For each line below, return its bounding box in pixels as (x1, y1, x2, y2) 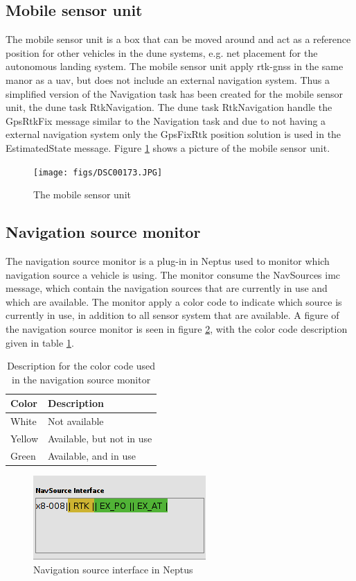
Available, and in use (48, 448, 136, 462)
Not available (48, 414, 104, 428)
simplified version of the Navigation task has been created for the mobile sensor (6, 86, 344, 101)
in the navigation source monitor (12, 372, 151, 386)
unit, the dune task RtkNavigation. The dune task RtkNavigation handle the (6, 100, 332, 114)
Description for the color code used (7, 358, 156, 373)
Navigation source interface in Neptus (33, 562, 193, 576)
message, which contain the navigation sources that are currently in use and (6, 281, 328, 295)
